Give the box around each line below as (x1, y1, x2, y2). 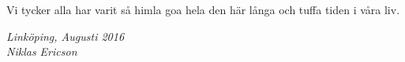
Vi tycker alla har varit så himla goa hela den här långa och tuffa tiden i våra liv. (6, 2, 400, 17)
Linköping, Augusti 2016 (6, 27, 125, 44)
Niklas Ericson (6, 43, 77, 60)
